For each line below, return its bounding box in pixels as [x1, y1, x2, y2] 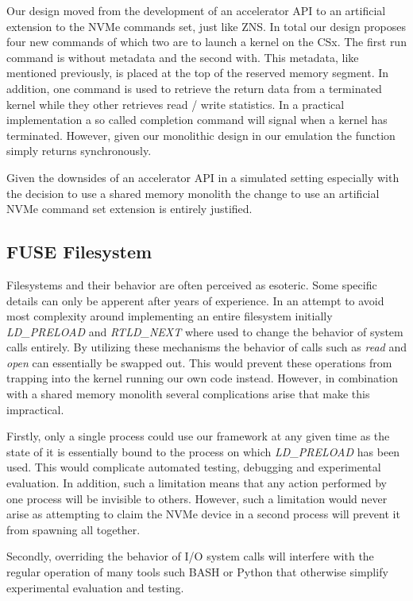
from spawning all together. [6, 521, 141, 537]
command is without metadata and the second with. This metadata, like [6, 48, 359, 65]
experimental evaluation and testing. [6, 579, 184, 595]
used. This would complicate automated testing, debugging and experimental [6, 459, 381, 475]
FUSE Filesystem [6, 239, 152, 264]
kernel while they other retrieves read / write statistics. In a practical [6, 95, 345, 112]
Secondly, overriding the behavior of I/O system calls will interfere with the [6, 548, 374, 564]
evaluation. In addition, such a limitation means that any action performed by [6, 475, 387, 491]
